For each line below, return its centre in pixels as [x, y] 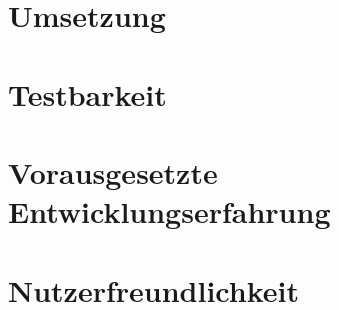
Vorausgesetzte [113, 171]
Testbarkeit [87, 93]
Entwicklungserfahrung [169, 211]
